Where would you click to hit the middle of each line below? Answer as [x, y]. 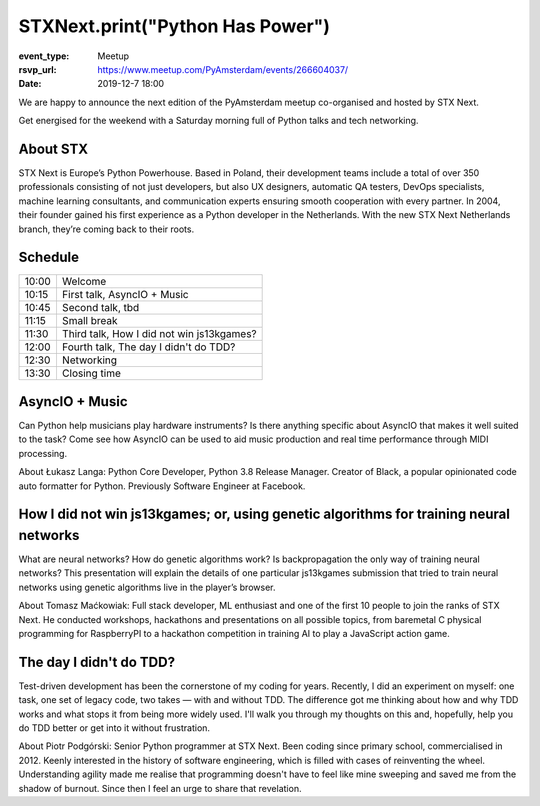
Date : [30, 84]
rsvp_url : [37, 69]
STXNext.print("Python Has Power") [174, 26]
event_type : [44, 56]
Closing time [91, 373]
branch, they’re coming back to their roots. [106, 229]
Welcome [84, 282]
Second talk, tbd [100, 308]
